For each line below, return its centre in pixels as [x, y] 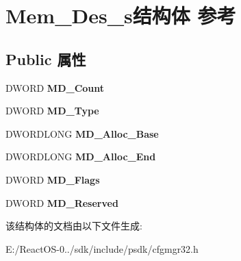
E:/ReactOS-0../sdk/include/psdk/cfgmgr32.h [102, 248]
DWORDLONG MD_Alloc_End [81, 157]
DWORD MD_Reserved [62, 202]
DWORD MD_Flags [53, 179]
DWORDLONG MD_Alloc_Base [82, 133]
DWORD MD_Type [52, 111]
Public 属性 [46, 59]
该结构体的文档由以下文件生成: [74, 226]
